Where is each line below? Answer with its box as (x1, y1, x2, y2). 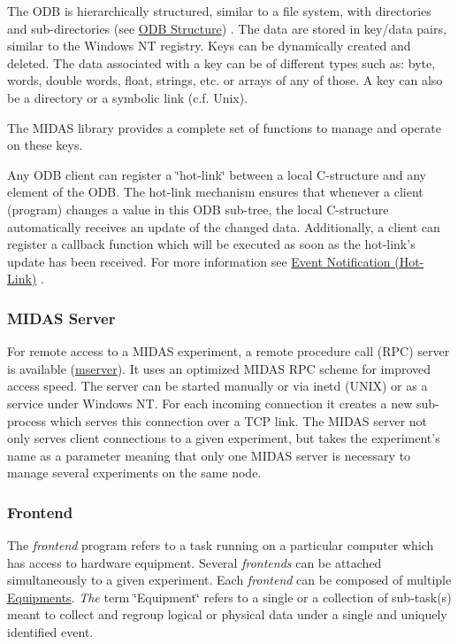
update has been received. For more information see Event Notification (7, 252, 391, 270)
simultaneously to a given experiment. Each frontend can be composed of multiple (7, 570, 452, 589)
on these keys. (7, 136, 83, 154)
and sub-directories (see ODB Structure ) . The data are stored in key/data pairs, (7, 19, 447, 37)
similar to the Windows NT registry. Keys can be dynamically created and (7, 36, 411, 55)
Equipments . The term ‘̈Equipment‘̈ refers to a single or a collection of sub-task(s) (7, 587, 452, 606)
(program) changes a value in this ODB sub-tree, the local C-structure (7, 199, 389, 218)
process (7, 411, 47, 430)
